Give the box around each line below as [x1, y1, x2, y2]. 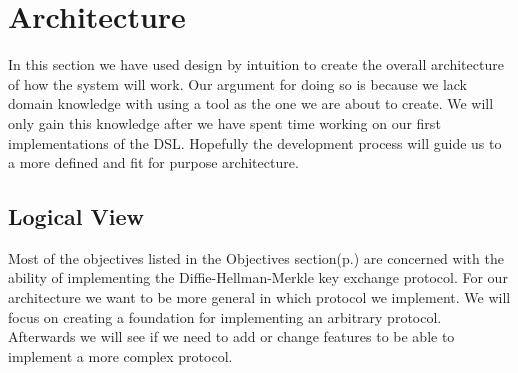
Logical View [8, 201, 145, 232]
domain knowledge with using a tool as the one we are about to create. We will [8, 93, 494, 114]
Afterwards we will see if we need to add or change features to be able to [8, 326, 455, 347]
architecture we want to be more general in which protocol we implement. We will [8, 287, 511, 308]
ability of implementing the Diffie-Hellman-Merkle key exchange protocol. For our [8, 267, 508, 288]
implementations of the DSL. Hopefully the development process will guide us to [8, 132, 502, 153]
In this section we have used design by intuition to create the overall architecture [8, 54, 504, 75]
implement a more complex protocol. [8, 345, 233, 366]
